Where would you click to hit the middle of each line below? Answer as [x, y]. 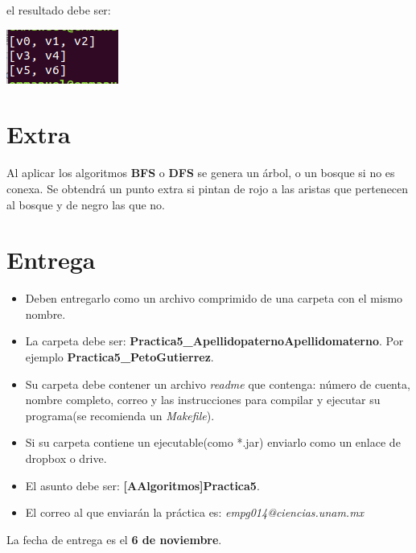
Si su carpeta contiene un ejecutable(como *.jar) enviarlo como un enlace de [213, 442]
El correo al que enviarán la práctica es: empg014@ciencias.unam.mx [195, 512]
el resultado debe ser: [59, 10]
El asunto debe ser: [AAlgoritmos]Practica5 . [142, 485]
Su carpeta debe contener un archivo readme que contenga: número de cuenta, [218, 384]
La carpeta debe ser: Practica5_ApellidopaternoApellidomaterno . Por [214, 341]
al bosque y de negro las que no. [86, 204]
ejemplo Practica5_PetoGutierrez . [119, 357]
